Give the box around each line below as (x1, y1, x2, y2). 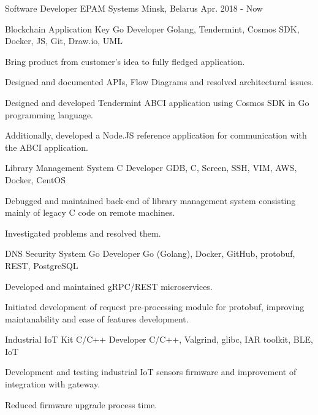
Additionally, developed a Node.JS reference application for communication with (5, 129, 307, 142)
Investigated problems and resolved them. (5, 226, 161, 239)
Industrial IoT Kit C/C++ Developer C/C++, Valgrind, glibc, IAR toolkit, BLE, (5, 333, 313, 346)
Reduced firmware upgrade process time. (5, 398, 157, 411)
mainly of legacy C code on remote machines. (5, 206, 175, 219)
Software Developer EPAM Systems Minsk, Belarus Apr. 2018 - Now (5, 2, 263, 14)
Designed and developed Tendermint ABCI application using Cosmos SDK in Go (5, 96, 309, 109)
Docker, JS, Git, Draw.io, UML (5, 34, 123, 47)
